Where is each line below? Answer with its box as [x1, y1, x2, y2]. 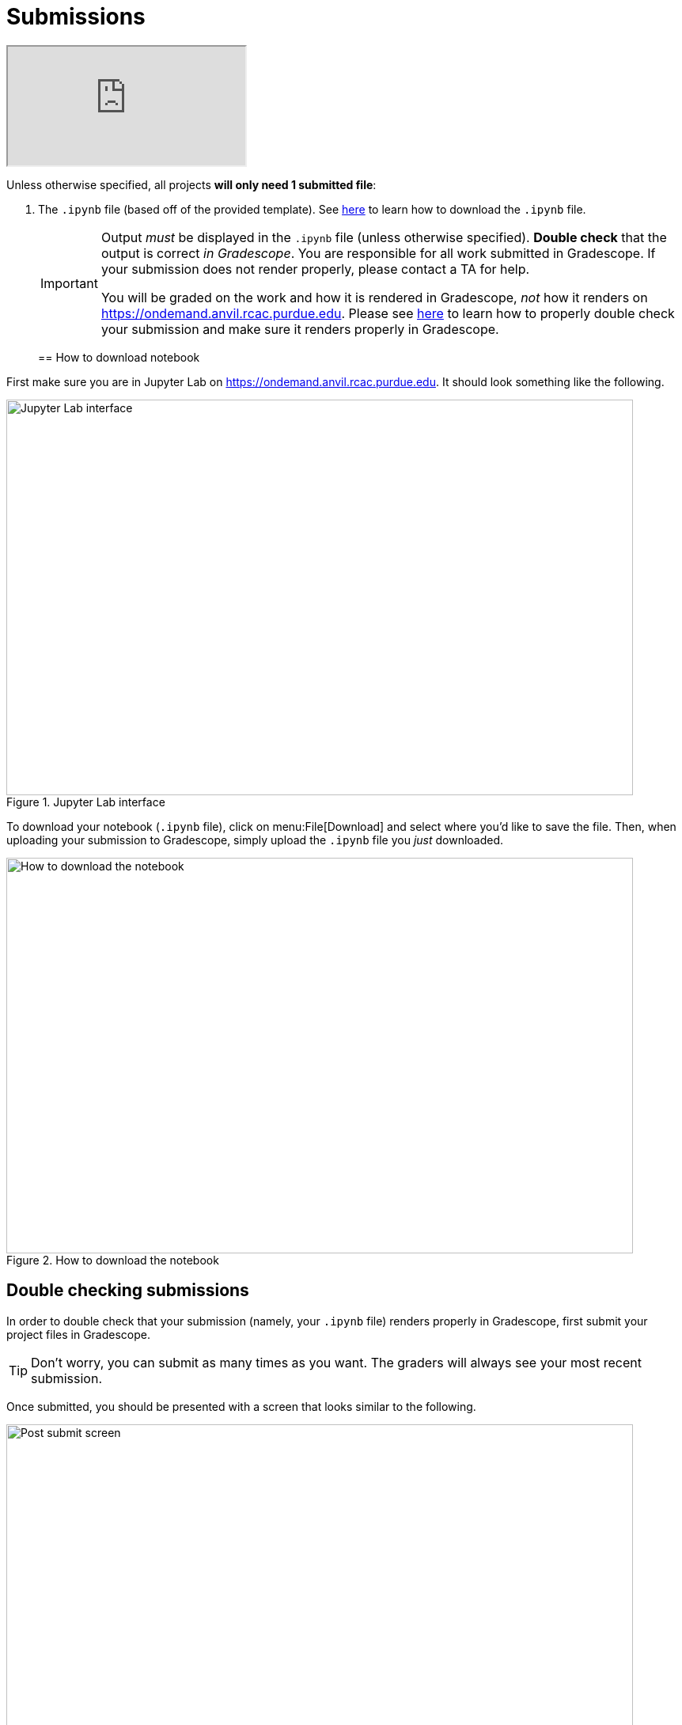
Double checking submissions [6, 1280, 249, 1301]
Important [40, 275, 98, 291]
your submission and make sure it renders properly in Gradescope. [100, 320, 499, 337]
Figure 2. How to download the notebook [6, 1253, 219, 1267]
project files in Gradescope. [6, 1327, 150, 1341]
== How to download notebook [38, 350, 200, 364]
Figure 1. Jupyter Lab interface [6, 794, 165, 809]
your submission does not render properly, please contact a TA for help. [100, 260, 530, 277]
